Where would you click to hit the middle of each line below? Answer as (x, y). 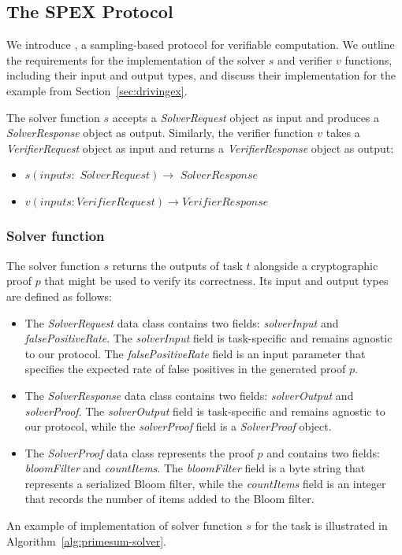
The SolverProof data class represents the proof (139, 452)
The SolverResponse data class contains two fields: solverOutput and (189, 395)
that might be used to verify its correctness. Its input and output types (216, 281)
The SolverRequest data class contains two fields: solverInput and (182, 322)
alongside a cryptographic (316, 265)
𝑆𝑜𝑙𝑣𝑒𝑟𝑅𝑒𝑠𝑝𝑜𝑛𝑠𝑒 (219, 176)
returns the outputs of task (177, 265)
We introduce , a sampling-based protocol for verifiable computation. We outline (201, 44)
